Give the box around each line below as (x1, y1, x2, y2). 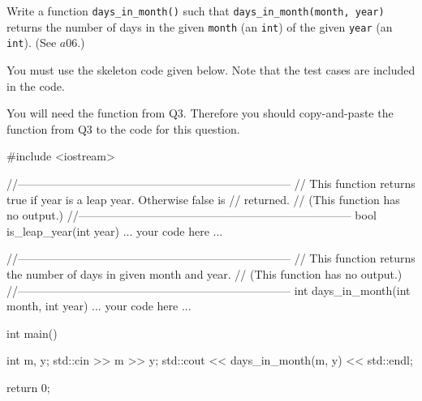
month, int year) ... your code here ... (6, 297, 192, 314)
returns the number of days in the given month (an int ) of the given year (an (6, 18, 393, 35)
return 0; (6, 378, 50, 395)
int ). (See (6, 34, 57, 51)
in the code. (6, 77, 65, 94)
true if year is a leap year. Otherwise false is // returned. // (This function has (6, 190, 400, 207)
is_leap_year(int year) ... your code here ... (6, 222, 223, 239)
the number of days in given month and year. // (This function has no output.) (6, 265, 403, 282)
